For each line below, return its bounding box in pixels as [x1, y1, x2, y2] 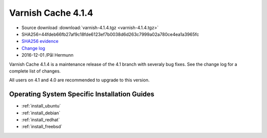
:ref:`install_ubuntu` [21, 103, 61, 109]
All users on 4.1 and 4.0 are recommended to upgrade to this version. [9, 77, 150, 83]
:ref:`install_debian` [21, 110, 61, 116]
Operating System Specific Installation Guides [9, 90, 155, 99]
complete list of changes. [9, 68, 61, 74]
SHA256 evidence [21, 38, 59, 44]
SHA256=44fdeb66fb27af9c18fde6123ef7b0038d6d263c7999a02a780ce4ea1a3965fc [21, 31, 199, 37]
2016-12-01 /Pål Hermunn [21, 52, 74, 58]
